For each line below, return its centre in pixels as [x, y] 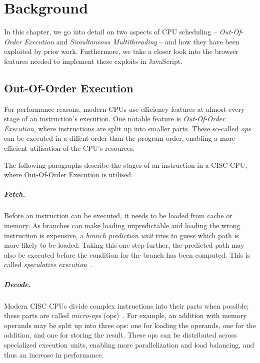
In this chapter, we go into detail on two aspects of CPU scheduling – [110, 32]
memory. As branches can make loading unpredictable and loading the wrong [122, 225]
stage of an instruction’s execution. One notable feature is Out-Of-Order [114, 119]
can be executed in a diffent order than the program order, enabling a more [120, 138]
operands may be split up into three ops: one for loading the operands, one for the [130, 325]
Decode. [17, 284]
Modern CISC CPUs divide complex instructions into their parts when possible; [126, 305]
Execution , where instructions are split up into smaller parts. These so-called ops [127, 128]
